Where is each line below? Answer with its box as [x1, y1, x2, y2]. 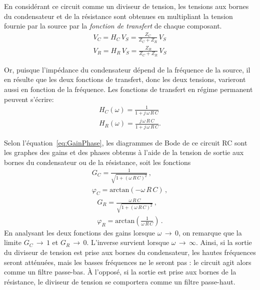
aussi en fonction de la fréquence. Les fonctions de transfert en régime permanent [4, 83, 253, 94]
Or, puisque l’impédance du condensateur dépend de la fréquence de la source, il [4, 64, 250, 74]
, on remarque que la [178, 227, 242, 237]
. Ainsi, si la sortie [195, 237, 252, 247]
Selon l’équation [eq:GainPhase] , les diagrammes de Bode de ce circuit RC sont [4, 137, 247, 147]
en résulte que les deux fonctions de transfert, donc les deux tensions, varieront [4, 74, 246, 84]
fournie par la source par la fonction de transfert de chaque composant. [4, 20, 222, 31]
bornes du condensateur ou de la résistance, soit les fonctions [4, 156, 191, 167]
